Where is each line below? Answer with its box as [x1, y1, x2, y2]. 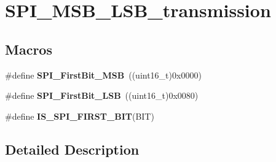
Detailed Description [5, 139, 140, 158]
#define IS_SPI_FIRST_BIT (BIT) [5, 109, 154, 122]
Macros [5, 39, 52, 58]
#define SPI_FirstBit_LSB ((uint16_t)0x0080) [5, 89, 199, 102]
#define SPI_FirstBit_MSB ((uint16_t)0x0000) [5, 68, 202, 81]
